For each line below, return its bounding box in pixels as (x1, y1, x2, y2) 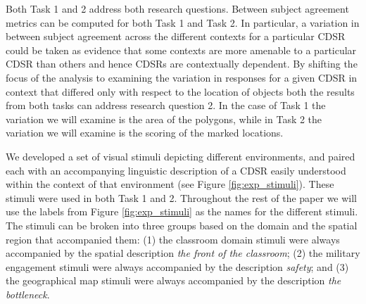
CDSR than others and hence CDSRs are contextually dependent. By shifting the (6, 56, 358, 71)
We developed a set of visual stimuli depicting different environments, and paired (6, 148, 355, 163)
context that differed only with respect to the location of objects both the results (6, 84, 355, 99)
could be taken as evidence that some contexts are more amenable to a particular (6, 42, 357, 57)
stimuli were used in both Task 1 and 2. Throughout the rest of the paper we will (6, 190, 358, 205)
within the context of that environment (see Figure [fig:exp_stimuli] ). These (6, 177, 334, 191)
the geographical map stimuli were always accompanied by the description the (6, 273, 341, 288)
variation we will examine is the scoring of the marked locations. (6, 125, 284, 140)
